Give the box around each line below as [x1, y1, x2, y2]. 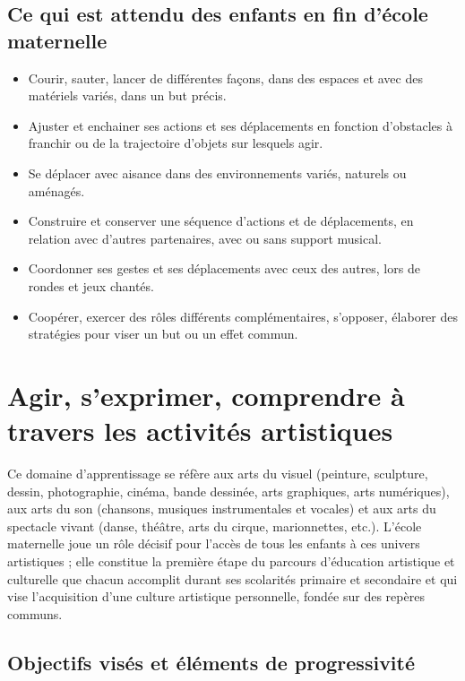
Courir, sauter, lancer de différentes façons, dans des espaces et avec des [28, 68, 423, 87]
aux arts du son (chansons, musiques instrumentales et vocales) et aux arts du [7, 499, 436, 518]
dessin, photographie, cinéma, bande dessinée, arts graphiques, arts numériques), [7, 481, 450, 500]
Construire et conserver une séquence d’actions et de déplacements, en [28, 211, 414, 230]
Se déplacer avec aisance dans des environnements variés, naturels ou [28, 163, 407, 182]
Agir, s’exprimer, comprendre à [7, 376, 405, 413]
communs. [7, 604, 63, 623]
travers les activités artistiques [7, 412, 393, 449]
